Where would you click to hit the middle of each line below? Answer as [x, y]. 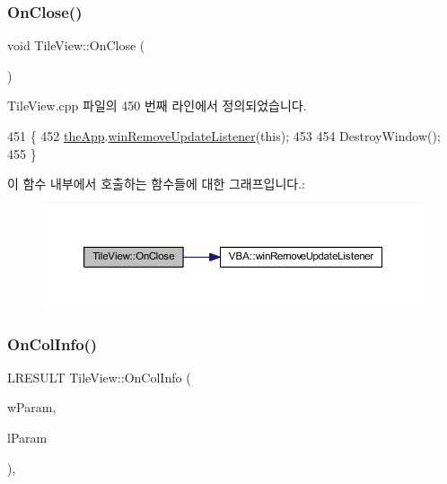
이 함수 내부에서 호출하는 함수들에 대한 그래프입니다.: [156, 184]
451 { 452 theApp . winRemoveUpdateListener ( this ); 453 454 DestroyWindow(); [224, 136]
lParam [27, 438]
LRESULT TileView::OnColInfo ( [99, 377]
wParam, [32, 407]
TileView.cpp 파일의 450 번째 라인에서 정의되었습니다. [157, 106]
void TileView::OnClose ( [76, 45]
